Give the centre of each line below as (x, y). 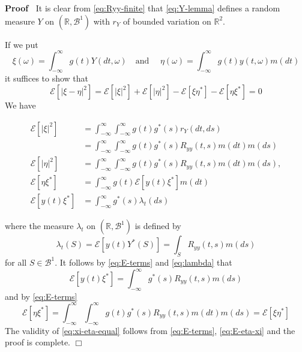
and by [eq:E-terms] (41, 296)
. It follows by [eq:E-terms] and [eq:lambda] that (143, 262)
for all (16, 262)
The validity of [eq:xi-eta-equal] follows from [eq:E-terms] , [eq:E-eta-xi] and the (150, 330)
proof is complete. (38, 342)
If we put (22, 44)
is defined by (158, 226)
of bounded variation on (167, 21)
